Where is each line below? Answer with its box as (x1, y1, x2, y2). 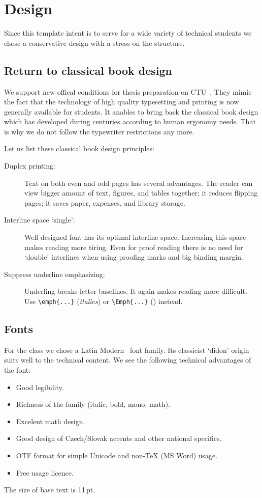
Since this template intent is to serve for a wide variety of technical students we (4, 27, 252, 38)
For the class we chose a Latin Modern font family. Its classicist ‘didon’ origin (4, 344, 249, 355)
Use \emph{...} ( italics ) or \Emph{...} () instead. (24, 296, 183, 307)
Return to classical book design (4, 62, 172, 78)
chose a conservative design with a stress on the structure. (4, 37, 185, 48)
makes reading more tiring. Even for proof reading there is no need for (24, 241, 243, 252)
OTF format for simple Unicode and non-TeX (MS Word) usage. (16, 450, 218, 461)
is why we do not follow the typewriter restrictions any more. (4, 126, 194, 136)
